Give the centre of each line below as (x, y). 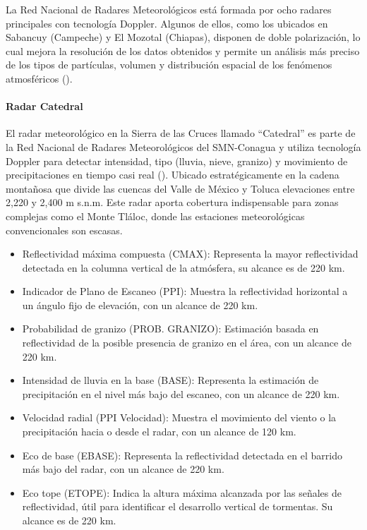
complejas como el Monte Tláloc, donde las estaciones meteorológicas (155, 216)
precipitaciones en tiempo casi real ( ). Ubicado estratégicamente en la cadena (173, 175)
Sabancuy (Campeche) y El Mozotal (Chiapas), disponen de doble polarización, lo (183, 37)
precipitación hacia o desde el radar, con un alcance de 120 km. (159, 432)
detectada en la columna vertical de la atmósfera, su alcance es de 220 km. (183, 267)
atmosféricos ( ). (39, 78)
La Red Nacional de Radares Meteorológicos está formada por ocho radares (169, 9)
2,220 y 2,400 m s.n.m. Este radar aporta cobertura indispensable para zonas (172, 202)
